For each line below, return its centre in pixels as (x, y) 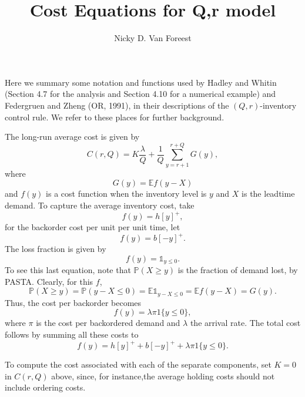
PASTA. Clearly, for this (49, 281)
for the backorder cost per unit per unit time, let (93, 227)
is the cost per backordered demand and (108, 323)
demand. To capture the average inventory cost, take (100, 205)
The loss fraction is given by (56, 249)
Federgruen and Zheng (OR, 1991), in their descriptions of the (117, 105)
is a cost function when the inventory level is (126, 194)
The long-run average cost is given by (72, 137)
